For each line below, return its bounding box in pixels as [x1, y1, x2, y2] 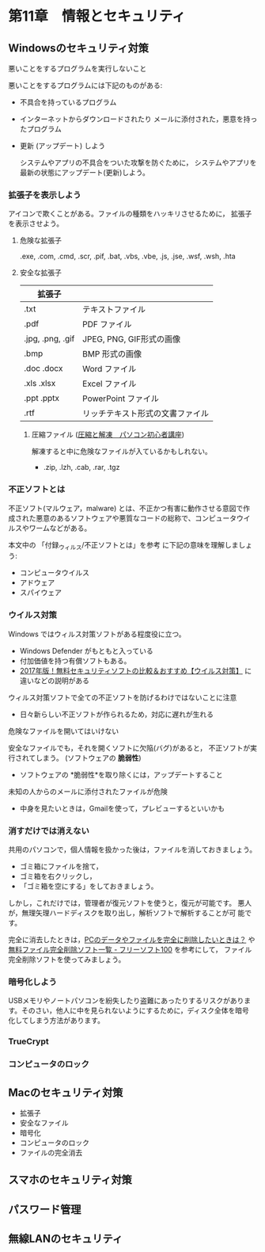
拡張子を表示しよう [8, 189, 81, 200]
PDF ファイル [82, 319, 132, 330]
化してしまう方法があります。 [8, 1016, 105, 1025]
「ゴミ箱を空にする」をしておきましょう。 [19, 881, 158, 891]
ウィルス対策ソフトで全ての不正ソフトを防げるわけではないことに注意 [8, 693, 237, 702]
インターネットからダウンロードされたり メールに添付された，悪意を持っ [19, 114, 258, 124]
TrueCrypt [8, 1036, 49, 1047]
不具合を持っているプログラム [19, 97, 117, 107]
